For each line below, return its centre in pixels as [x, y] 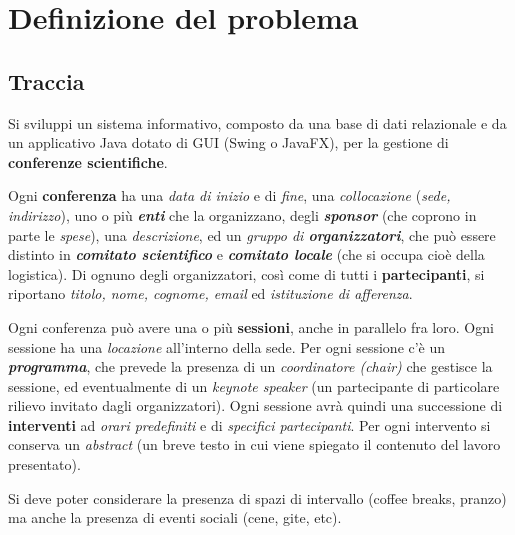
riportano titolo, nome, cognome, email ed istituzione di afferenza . [210, 293]
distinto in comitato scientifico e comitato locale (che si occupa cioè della [246, 254]
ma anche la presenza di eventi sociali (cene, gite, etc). [175, 517]
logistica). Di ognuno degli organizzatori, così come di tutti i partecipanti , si [246, 273]
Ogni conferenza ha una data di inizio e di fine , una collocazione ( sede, [229, 195]
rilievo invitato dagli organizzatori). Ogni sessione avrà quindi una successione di [255, 405]
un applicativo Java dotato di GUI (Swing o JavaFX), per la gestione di [228, 142]
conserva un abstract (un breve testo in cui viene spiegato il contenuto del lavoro [254, 444]
